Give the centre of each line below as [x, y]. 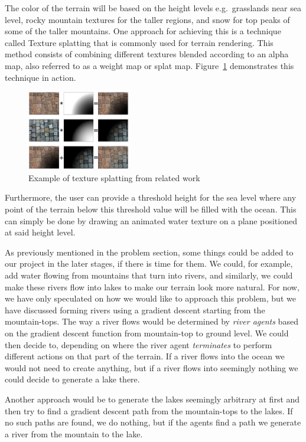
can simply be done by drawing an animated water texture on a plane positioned [151, 220]
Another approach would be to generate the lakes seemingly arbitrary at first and [152, 399]
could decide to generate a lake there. [72, 379]
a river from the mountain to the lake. [74, 433]
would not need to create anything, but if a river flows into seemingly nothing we [152, 367]
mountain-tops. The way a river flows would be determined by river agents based [152, 321]
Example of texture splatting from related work [114, 177]
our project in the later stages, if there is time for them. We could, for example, [149, 263]
